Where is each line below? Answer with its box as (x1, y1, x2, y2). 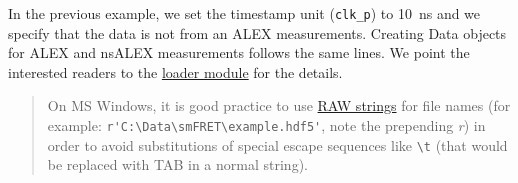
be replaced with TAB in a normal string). (47, 154, 308, 175)
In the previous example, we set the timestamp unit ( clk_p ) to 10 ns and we (8, 3, 481, 23)
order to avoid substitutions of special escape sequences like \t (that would (47, 134, 508, 155)
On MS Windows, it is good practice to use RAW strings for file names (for (47, 95, 511, 116)
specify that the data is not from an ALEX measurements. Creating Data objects (8, 22, 507, 43)
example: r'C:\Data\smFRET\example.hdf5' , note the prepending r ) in (47, 115, 486, 136)
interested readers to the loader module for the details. (8, 61, 343, 82)
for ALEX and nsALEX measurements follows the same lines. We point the (8, 42, 470, 63)
